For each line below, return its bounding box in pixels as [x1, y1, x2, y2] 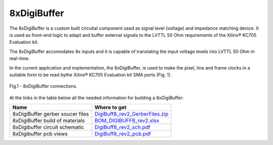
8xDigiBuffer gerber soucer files [12, 111, 89, 118]
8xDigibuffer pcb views [12, 130, 68, 137]
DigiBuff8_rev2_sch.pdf [94, 124, 151, 131]
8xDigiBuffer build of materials [12, 117, 85, 124]
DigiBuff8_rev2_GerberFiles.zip [94, 111, 169, 118]
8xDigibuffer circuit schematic [12, 124, 84, 131]
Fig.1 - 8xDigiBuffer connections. [9, 83, 78, 89]
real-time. [9, 55, 30, 61]
